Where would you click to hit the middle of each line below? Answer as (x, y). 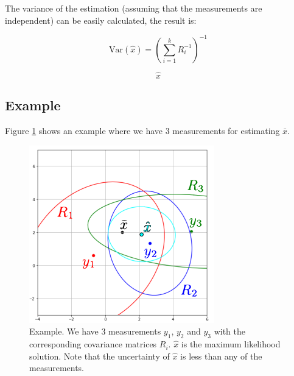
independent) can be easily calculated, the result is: (101, 20)
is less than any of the (221, 356)
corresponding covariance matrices (93, 344)
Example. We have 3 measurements (95, 331)
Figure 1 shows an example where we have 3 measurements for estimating (142, 131)
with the (230, 331)
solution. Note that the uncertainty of (100, 356)
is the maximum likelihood (231, 344)
